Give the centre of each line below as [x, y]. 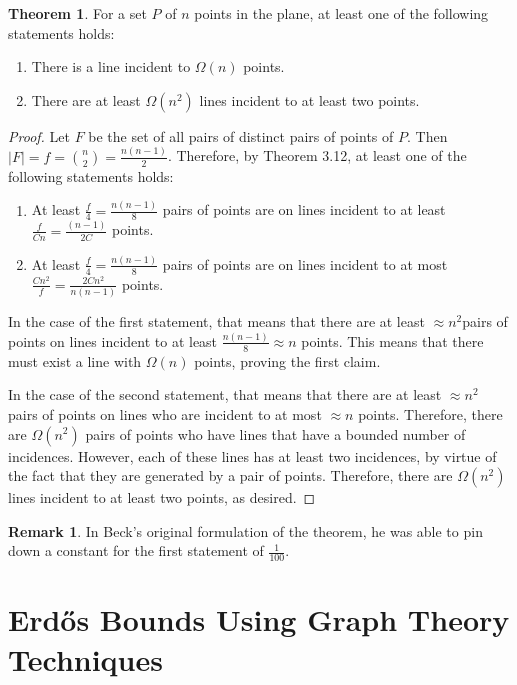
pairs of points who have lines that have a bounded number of [275, 433]
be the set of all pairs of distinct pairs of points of [241, 135]
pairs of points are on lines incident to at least [304, 209]
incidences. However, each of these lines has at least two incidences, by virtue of [252, 455]
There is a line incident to [111, 66]
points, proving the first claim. [287, 360]
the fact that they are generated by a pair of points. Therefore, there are [230, 475]
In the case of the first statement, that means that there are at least [216, 321]
